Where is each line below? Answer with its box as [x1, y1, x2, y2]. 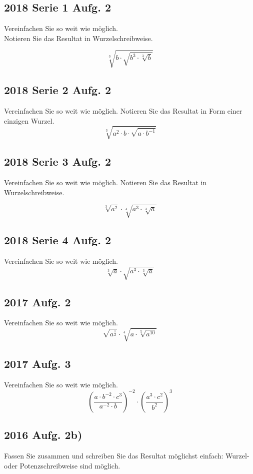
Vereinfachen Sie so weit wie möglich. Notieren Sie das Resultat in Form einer [4, 106, 242, 116]
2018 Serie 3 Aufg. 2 [4, 154, 111, 169]
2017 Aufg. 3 [4, 355, 71, 371]
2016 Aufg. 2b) [4, 427, 82, 442]
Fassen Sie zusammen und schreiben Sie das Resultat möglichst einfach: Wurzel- [4, 450, 249, 460]
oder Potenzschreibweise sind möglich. [4, 460, 120, 470]
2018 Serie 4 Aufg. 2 [4, 232, 111, 248]
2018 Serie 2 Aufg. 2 [4, 82, 111, 98]
